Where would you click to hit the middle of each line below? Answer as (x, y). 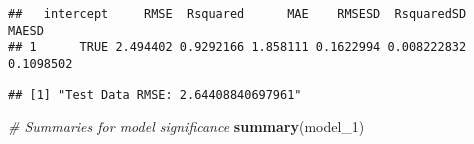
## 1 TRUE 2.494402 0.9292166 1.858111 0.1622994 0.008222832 (237, 47)
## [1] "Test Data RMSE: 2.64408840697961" (155, 94)
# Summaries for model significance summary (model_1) (186, 126)
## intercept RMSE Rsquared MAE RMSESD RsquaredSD (237, 14)
